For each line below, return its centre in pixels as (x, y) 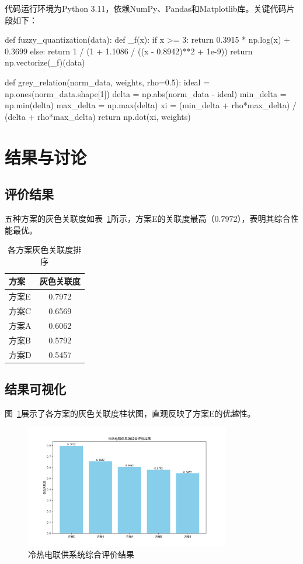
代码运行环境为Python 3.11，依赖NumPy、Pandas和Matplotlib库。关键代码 (146, 8)
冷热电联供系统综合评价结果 (81, 554)
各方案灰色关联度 (41, 250)
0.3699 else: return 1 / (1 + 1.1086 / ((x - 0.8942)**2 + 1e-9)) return (129, 51)
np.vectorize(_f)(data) (45, 62)
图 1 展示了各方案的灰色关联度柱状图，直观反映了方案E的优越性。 (130, 413)
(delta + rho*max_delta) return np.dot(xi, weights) (98, 116)
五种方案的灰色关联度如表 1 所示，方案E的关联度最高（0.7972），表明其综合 (148, 218)
